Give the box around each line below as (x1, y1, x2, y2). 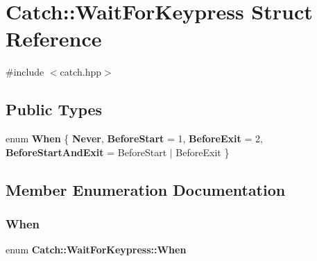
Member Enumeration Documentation (6, 178, 286, 200)
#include (6, 65, 44, 79)
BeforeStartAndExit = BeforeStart (6, 144, 167, 159)
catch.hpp (60, 65, 102, 79)
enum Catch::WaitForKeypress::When (6, 242, 187, 257)
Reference (6, 24, 102, 53)
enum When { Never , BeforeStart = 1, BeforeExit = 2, (6, 131, 263, 146)
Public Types (6, 99, 103, 120)
